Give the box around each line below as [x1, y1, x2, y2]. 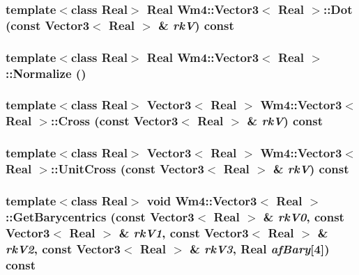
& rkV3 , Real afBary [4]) [190, 239, 330, 257]
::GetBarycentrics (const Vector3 [6, 207, 194, 225]
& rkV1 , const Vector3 [119, 223, 249, 241]
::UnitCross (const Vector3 [50, 160, 204, 178]
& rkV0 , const [263, 207, 344, 225]
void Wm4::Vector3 [146, 191, 257, 209]
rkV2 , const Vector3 [6, 239, 121, 257]
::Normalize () [6, 64, 86, 81]
